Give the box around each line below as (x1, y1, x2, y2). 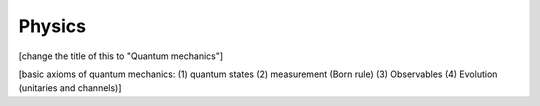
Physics (18, 15, 87, 37)
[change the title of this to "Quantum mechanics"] (18, 50, 224, 62)
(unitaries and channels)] (18, 82, 122, 94)
